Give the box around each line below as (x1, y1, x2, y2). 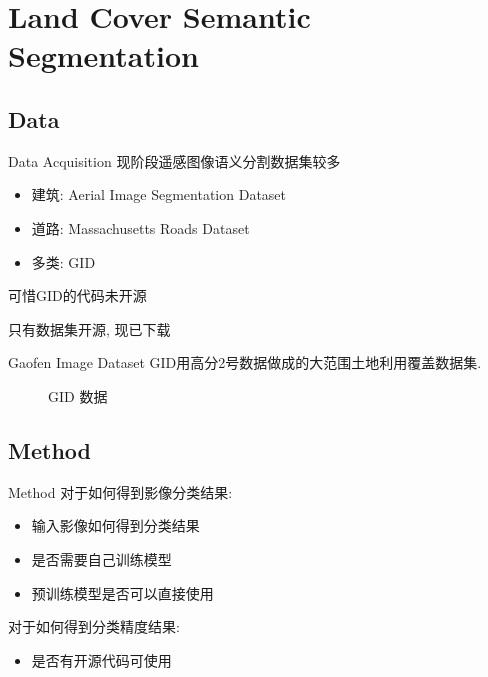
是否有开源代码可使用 (31, 649, 172, 670)
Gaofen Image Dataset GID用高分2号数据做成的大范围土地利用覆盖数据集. (8, 352, 482, 373)
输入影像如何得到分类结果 (31, 515, 200, 536)
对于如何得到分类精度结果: (8, 616, 180, 637)
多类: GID (31, 251, 96, 272)
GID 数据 (48, 385, 108, 406)
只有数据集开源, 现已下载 (8, 318, 171, 339)
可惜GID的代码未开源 (8, 285, 147, 306)
